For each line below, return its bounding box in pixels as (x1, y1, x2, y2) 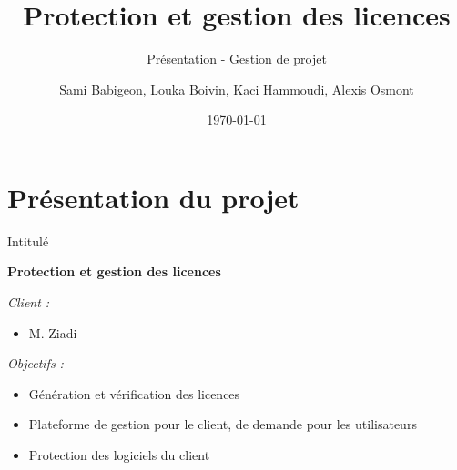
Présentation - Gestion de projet (147, 49, 327, 68)
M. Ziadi (28, 323, 77, 342)
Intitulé (7, 231, 49, 250)
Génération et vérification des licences (28, 384, 240, 403)
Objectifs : (7, 354, 64, 373)
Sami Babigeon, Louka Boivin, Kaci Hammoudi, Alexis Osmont (59, 79, 414, 98)
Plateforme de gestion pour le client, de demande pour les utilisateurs (28, 415, 417, 434)
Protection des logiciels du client (28, 445, 210, 464)
